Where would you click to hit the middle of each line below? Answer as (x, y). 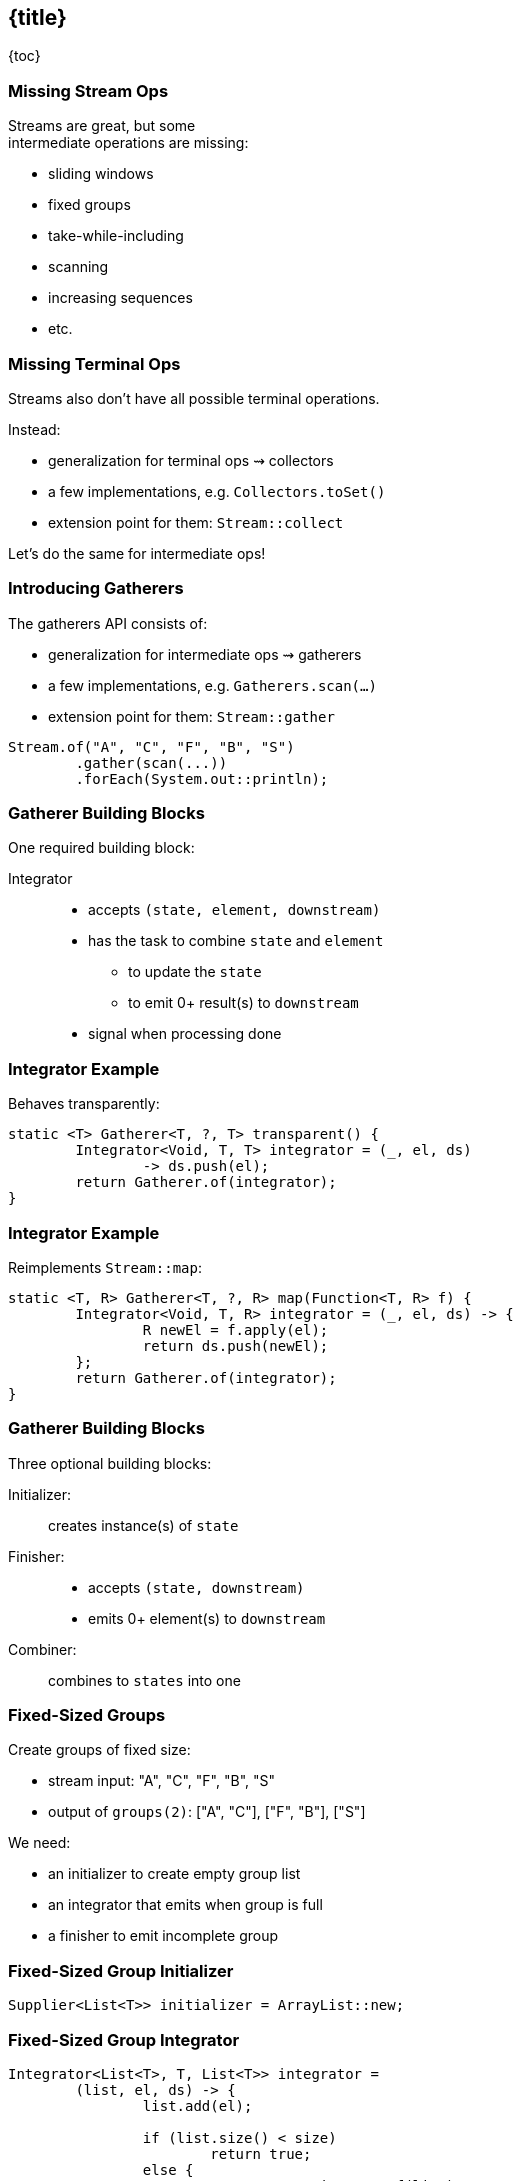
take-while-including (116, 236)
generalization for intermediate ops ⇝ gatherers (205, 654)
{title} (37, 17)
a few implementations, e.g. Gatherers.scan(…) (212, 685)
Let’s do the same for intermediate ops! (137, 553)
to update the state (195, 972)
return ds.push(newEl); (235, 1345)
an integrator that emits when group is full (185, 1905)
